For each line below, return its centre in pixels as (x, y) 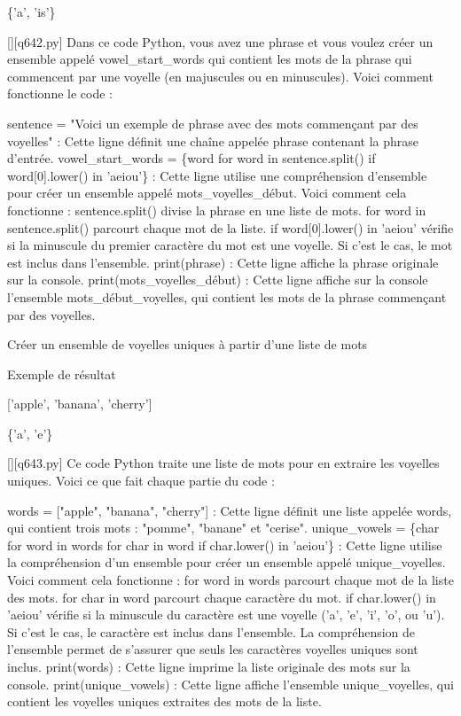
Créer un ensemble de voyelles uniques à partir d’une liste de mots (188, 344)
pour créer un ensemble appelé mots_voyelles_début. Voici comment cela (207, 193)
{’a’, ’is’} (31, 12)
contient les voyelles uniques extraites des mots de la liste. (164, 701)
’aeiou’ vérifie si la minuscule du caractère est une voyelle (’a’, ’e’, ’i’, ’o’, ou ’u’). (226, 615)
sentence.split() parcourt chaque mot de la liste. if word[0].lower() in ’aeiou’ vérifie (230, 227)
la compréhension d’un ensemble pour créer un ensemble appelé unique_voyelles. (227, 562)
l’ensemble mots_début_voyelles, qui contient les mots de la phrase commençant (227, 296)
